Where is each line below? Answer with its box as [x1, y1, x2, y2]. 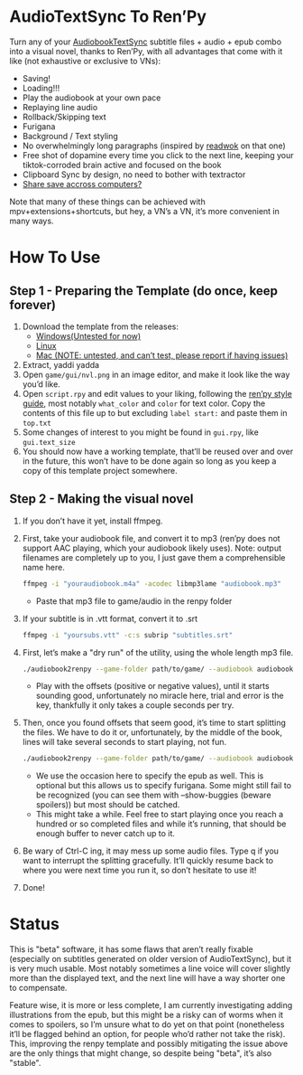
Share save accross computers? [22, 178, 142, 189]
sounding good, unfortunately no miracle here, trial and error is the [35, 690, 284, 702]
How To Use [9, 247, 101, 268]
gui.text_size [22, 438, 76, 447]
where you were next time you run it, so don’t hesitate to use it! [22, 865, 257, 876]
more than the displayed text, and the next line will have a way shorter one [9, 973, 286, 984]
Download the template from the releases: [22, 321, 179, 332]
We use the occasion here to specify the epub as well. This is [35, 770, 264, 781]
